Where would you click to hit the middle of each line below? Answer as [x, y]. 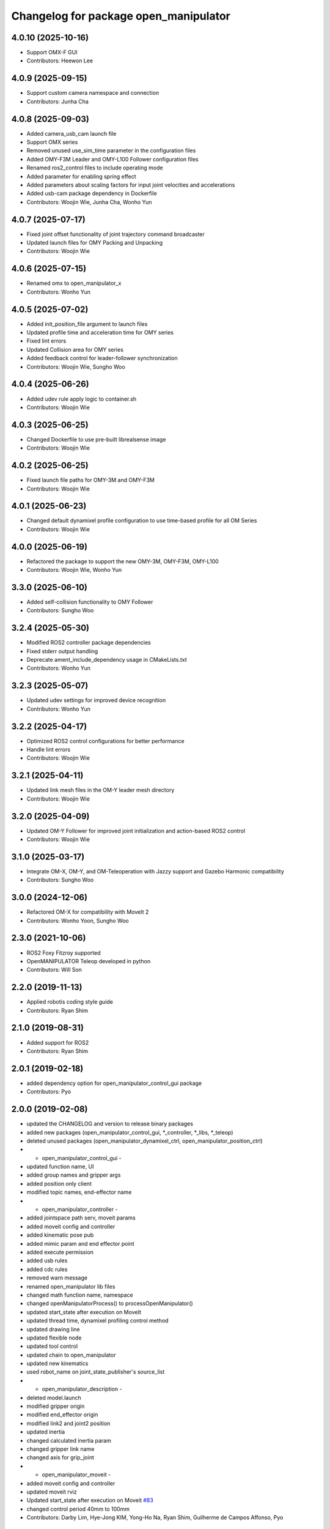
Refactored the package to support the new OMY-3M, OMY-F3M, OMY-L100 [123, 561]
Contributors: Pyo [49, 1092]
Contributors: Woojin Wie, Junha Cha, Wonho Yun [89, 202]
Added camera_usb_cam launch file [71, 133]
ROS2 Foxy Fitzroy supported [64, 953]
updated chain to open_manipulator [71, 1355]
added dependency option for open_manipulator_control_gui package [114, 1083]
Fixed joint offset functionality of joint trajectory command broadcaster [116, 234]
